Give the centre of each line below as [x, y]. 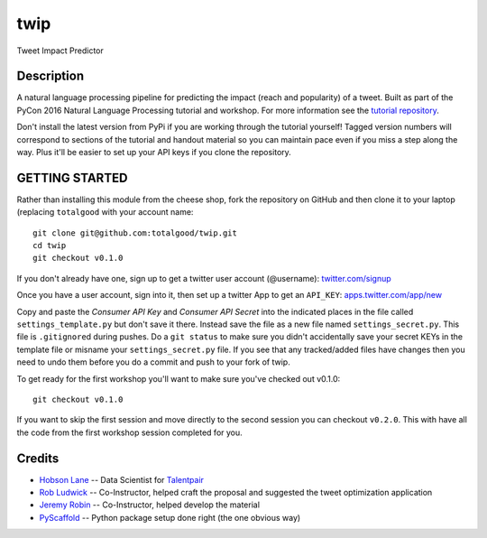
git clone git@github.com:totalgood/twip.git [135, 233]
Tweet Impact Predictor [60, 51]
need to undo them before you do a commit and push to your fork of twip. [153, 362]
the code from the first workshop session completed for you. [129, 432]
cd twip [50, 246]
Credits [38, 458]
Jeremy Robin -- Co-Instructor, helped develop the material [150, 505]
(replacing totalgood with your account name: [105, 212]
